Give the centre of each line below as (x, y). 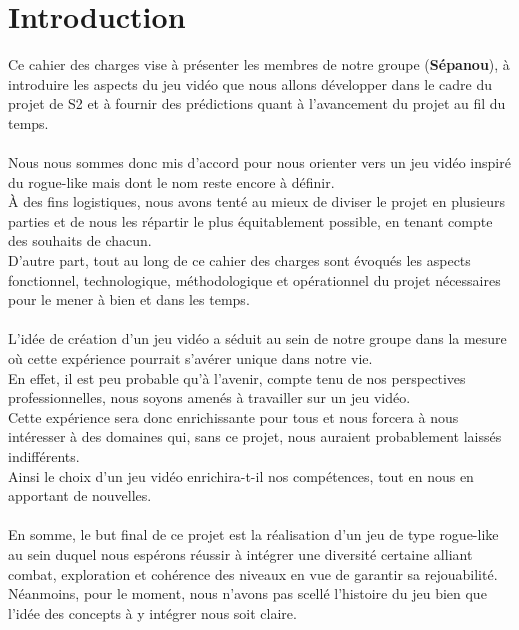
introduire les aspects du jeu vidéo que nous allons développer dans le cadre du (250, 83)
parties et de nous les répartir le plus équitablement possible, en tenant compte (250, 220)
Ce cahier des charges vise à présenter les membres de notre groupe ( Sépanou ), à (259, 64)
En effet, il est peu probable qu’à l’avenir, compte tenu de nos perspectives (237, 377)
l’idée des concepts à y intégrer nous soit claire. (152, 612)
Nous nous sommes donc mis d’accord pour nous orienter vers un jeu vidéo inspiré (259, 162)
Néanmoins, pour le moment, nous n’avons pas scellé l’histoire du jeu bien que (247, 593)
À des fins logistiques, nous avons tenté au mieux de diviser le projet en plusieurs (257, 201)
